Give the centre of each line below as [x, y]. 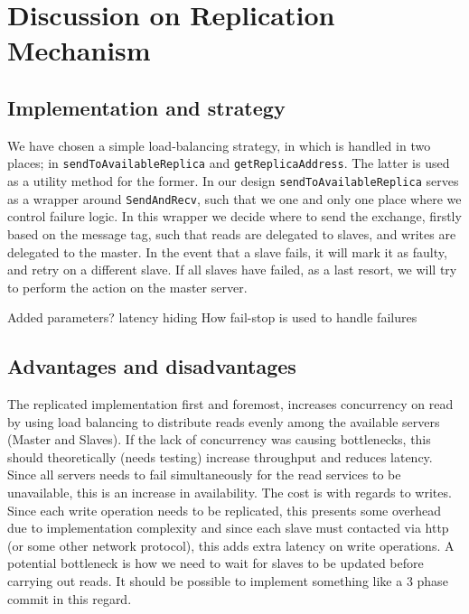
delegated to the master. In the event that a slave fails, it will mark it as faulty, [227, 251]
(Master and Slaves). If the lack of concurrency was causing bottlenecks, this [219, 439]
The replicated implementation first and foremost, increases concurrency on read [230, 404]
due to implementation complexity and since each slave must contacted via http [228, 528]
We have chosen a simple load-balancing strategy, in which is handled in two [219, 145]
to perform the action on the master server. [127, 287]
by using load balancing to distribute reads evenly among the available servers [224, 421]
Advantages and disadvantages [152, 366]
